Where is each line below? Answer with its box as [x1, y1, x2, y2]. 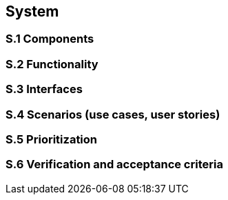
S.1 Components [6, 32, 94, 46]
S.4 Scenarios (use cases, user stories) [6, 107, 220, 121]
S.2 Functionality [6, 57, 99, 71]
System [6, 3, 59, 20]
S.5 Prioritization [6, 132, 98, 146]
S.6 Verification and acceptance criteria [6, 157, 223, 172]
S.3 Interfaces [6, 82, 83, 97]
